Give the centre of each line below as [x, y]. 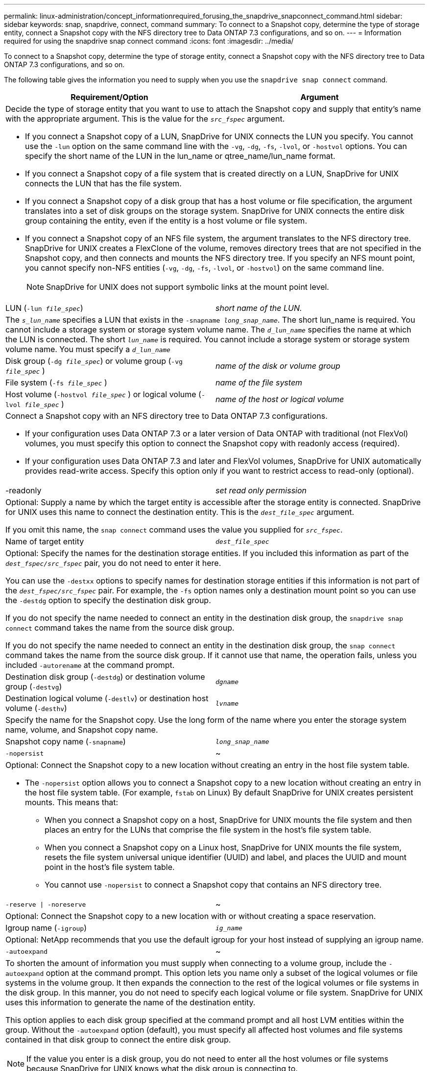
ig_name [229, 928]
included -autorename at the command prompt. [90, 665]
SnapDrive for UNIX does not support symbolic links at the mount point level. [188, 287]
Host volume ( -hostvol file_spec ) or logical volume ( [103, 394]
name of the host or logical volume [280, 399]
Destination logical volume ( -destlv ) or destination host [107, 698]
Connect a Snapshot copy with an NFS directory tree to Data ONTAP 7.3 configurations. [167, 416]
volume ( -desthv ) [36, 708]
